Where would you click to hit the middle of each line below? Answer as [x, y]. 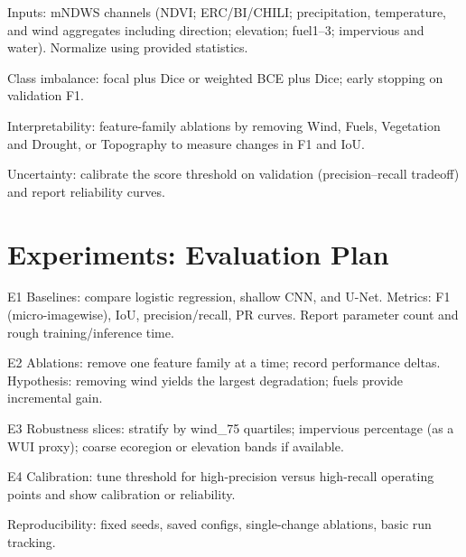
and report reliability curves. [86, 191]
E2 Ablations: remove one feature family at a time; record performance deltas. [224, 362]
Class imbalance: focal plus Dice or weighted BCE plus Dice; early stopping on [225, 77]
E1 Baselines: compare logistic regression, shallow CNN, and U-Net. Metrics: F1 [229, 297]
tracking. [32, 542]
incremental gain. [55, 398]
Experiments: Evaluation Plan [198, 253]
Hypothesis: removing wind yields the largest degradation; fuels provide [205, 380]
